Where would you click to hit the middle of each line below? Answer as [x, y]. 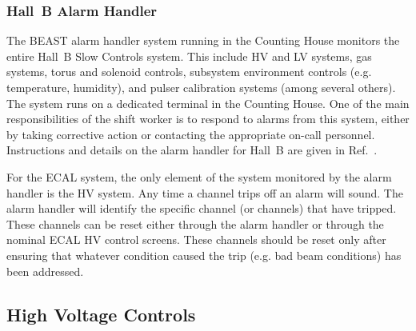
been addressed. [45, 271]
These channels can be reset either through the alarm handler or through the [195, 223]
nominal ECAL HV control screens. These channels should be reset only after [196, 239]
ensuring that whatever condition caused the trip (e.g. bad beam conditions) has [204, 255]
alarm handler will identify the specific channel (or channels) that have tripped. [202, 208]
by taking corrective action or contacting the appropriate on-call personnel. [191, 134]
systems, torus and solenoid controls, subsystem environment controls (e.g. [189, 72]
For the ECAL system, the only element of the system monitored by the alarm [199, 176]
